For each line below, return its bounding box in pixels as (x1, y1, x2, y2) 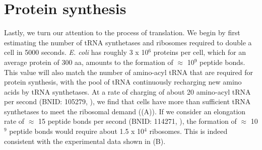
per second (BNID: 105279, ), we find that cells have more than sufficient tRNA (4, 96, 251, 107)
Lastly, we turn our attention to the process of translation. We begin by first (4, 27, 240, 38)
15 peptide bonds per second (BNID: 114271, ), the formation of (38, 116, 237, 126)
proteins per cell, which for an (153, 47, 246, 57)
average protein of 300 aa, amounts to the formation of (4, 56, 173, 67)
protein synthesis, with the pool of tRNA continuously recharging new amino (4, 77, 242, 87)
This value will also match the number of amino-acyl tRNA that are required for (4, 66, 253, 77)
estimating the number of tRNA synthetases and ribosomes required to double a (4, 37, 252, 47)
